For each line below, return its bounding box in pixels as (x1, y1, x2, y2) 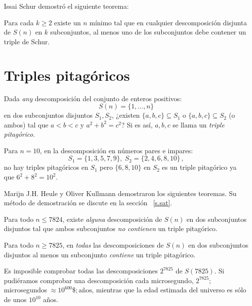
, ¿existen (112, 110, 140, 120)
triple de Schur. (4, 36, 50, 46)
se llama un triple (172, 119, 225, 129)
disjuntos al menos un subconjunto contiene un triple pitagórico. (4, 249, 196, 259)
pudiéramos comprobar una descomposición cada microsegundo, (4, 275, 194, 285)
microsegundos (4, 285, 47, 295)
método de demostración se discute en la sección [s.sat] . (4, 198, 172, 208)
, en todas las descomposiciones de (62, 240, 164, 250)
